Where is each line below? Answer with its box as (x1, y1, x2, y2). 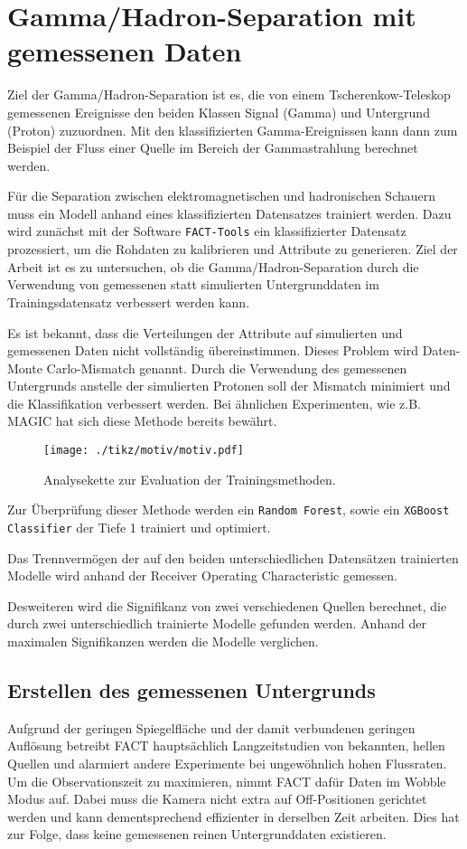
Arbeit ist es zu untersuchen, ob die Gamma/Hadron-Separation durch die (7, 257, 419, 276)
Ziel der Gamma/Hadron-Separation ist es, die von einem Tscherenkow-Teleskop (7, 85, 451, 104)
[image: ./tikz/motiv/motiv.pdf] (43, 444, 244, 458)
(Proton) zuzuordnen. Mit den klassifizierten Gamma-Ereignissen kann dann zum (7, 120, 458, 139)
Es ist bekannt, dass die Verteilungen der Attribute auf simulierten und (7, 323, 403, 342)
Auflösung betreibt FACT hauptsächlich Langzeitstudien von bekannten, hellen (7, 736, 445, 755)
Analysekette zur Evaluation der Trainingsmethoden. (43, 469, 336, 488)
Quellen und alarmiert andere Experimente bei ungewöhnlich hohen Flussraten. (7, 753, 447, 772)
